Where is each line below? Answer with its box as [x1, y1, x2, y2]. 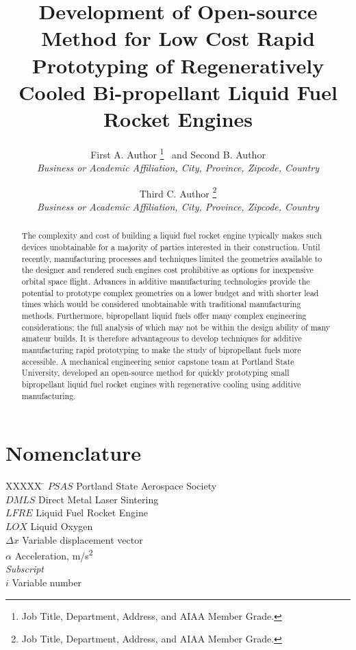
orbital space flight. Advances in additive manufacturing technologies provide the [21, 275, 310, 287]
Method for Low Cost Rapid [41, 24, 315, 52]
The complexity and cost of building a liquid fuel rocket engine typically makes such [21, 230, 322, 241]
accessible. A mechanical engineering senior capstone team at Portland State [21, 355, 294, 367]
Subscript [5, 562, 44, 576]
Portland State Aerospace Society [76, 479, 217, 493]
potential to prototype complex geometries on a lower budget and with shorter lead [21, 287, 319, 298]
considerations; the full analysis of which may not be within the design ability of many [21, 321, 331, 333]
